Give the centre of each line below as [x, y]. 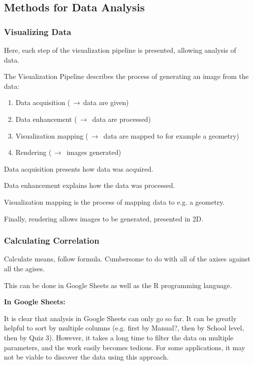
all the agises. [24, 268]
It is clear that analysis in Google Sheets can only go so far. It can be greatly [120, 318]
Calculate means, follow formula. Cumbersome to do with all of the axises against [127, 259]
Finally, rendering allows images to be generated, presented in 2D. [104, 218]
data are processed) [122, 119]
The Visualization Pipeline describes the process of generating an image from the [126, 76]
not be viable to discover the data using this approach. [86, 357]
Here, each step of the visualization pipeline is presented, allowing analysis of [120, 50]
